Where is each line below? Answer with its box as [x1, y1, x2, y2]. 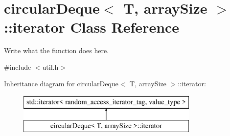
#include [4, 61, 31, 72]
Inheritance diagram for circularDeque [4, 78, 118, 88]
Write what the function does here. [4, 45, 109, 56]
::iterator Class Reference [4, 17, 180, 37]
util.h [42, 61, 59, 72]
